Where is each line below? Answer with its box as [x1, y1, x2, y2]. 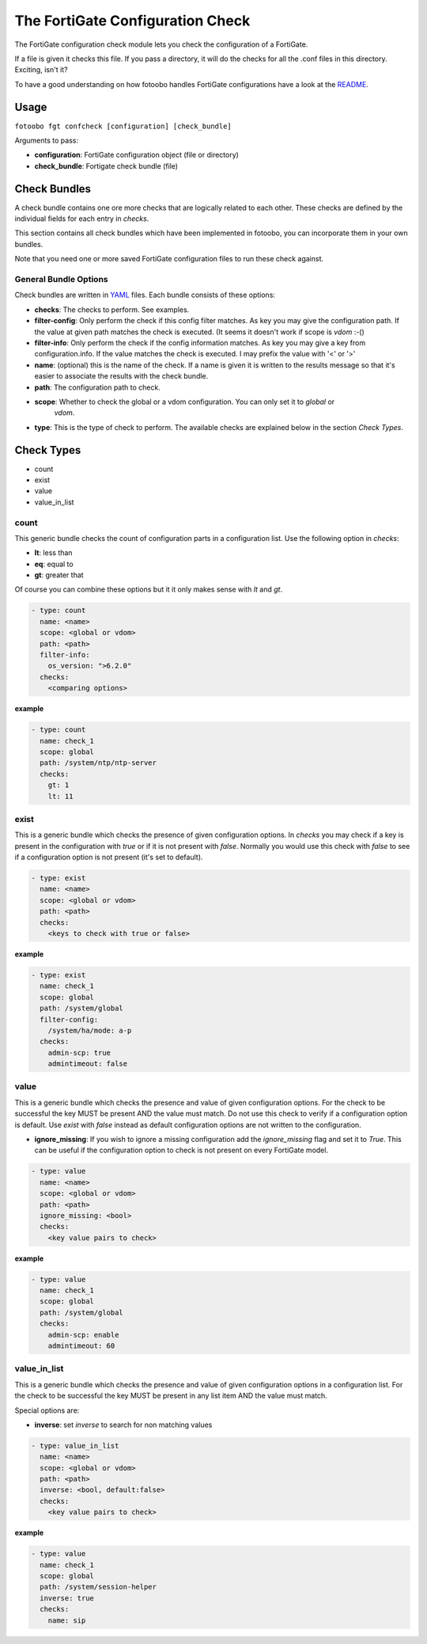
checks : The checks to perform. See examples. [34, 305, 190, 314]
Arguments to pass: [14, 135, 79, 146]
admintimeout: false [47, 1060, 128, 1068]
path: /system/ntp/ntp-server [40, 759, 157, 767]
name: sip [47, 1615, 86, 1625]
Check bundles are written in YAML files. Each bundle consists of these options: [14, 290, 276, 300]
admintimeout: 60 [47, 1341, 115, 1350]
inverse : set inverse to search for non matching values [34, 1420, 213, 1429]
